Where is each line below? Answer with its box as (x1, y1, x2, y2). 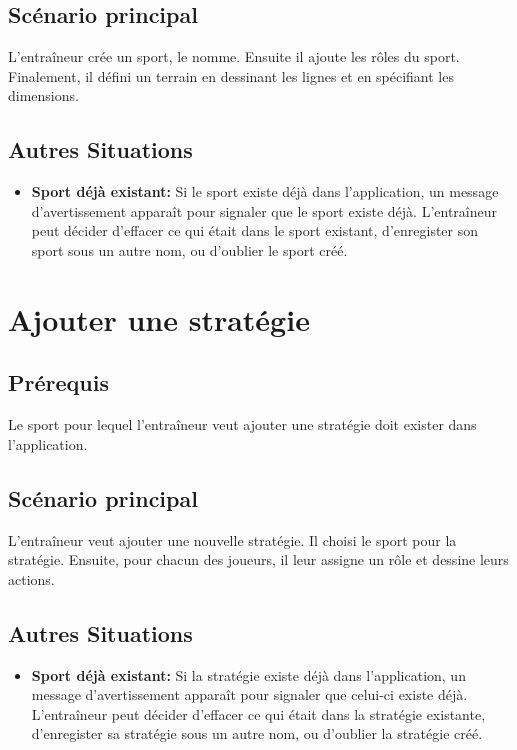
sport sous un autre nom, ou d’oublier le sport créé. (31, 239, 348, 260)
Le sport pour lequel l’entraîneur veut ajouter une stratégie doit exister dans (8, 414, 477, 435)
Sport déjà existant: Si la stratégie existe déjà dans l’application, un (31, 664, 466, 685)
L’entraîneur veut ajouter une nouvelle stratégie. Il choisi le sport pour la (8, 529, 457, 550)
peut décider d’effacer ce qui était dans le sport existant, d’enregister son (31, 220, 479, 241)
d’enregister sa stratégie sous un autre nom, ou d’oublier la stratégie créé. (31, 723, 483, 744)
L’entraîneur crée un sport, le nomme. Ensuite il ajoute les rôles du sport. (8, 46, 460, 67)
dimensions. (8, 85, 79, 106)
